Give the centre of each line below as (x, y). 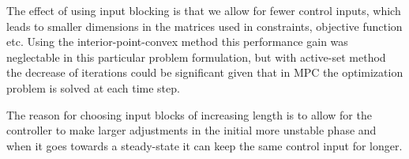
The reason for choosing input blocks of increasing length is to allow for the (189, 114)
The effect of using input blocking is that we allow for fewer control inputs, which (204, 10)
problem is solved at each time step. (93, 87)
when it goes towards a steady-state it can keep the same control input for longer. (204, 145)
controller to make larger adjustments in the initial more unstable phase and (191, 130)
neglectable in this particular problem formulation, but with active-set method (196, 57)
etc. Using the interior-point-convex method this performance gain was (177, 42)
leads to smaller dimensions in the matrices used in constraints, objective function (204, 26)
